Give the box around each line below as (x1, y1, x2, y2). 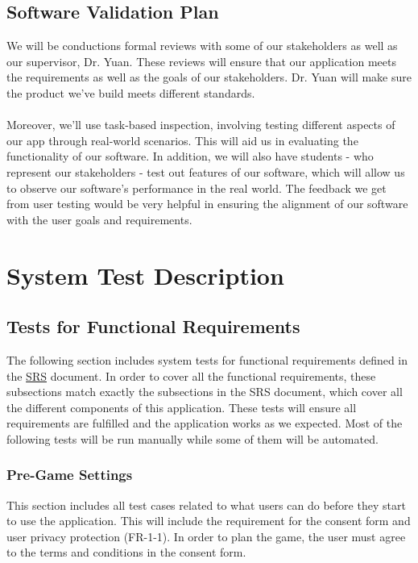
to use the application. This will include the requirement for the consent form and (6, 512, 411, 529)
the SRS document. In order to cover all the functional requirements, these (6, 367, 376, 384)
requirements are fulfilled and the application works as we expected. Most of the (6, 415, 403, 432)
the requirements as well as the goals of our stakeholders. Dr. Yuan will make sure (6, 69, 412, 85)
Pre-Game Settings (6, 465, 133, 485)
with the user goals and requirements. (6, 211, 192, 227)
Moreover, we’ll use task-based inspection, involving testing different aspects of (6, 116, 395, 133)
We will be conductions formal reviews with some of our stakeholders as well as (6, 37, 398, 54)
